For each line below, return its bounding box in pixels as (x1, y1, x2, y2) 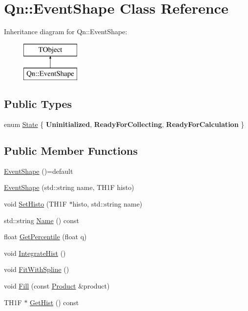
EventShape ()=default (4, 166, 73, 176)
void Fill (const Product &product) (4, 281, 110, 291)
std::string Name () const (4, 215, 79, 225)
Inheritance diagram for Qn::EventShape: (4, 26, 127, 37)
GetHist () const (30, 297, 79, 307)
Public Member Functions (4, 143, 138, 158)
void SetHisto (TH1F (4, 199, 67, 209)
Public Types (4, 96, 72, 111)
